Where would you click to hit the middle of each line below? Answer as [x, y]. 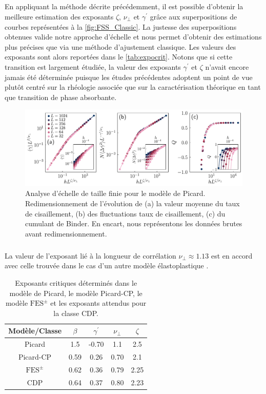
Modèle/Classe [35, 331]
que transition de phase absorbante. [61, 97]
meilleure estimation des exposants [59, 16]
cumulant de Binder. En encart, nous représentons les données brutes [134, 223]
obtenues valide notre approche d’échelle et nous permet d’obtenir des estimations [133, 37]
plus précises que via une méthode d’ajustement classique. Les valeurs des [120, 46]
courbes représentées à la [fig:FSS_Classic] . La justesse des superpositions [121, 26]
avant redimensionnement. [66, 233]
